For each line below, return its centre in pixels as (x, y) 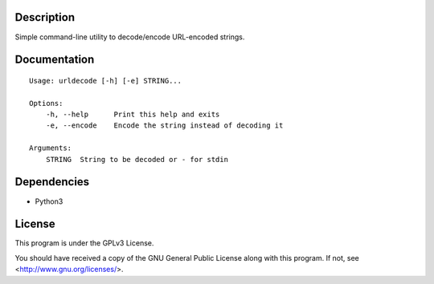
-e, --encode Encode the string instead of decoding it (164, 126)
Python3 (49, 201)
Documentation (55, 60)
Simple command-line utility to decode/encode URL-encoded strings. (130, 37)
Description (45, 17)
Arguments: (51, 148)
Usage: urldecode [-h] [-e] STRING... (106, 81)
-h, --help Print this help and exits (133, 115)
